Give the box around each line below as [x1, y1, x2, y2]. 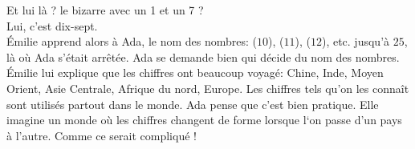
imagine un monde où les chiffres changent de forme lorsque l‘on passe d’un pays [6, 111, 402, 128]
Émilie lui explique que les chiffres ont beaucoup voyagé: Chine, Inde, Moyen [6, 64, 384, 81]
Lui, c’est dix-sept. [6, 17, 98, 34]
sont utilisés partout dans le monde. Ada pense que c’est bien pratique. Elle [6, 95, 379, 112]
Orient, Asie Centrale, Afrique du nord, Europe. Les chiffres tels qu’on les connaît [6, 79, 409, 96]
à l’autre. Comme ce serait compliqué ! [6, 127, 197, 143]
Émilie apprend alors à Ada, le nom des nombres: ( [6, 33, 258, 50]
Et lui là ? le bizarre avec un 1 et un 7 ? [6, 2, 204, 18]
